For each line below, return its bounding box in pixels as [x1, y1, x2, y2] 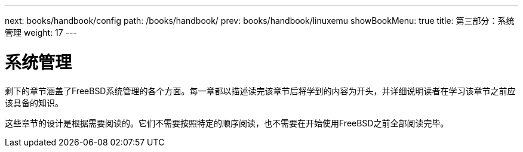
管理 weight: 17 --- [5, 27, 77, 38]
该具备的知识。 [5, 97, 63, 108]
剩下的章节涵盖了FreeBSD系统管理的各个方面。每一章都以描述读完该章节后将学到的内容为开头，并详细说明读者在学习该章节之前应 [5, 85, 516, 96]
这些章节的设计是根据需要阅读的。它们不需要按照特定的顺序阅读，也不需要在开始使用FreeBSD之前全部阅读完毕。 [5, 117, 449, 128]
